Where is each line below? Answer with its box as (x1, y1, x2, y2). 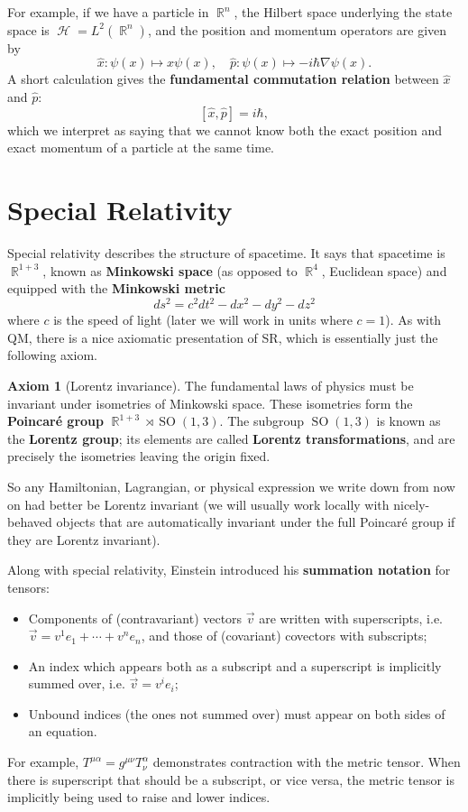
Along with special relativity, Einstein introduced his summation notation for (7, 560, 451, 579)
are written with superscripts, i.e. (259, 608, 444, 627)
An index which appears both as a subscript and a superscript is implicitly (28, 656, 442, 675)
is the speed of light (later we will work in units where (53, 310, 353, 329)
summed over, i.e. (28, 674, 125, 693)
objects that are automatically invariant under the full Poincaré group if (56, 512, 455, 531)
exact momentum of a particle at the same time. (7, 138, 275, 157)
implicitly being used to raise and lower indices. (7, 788, 271, 807)
